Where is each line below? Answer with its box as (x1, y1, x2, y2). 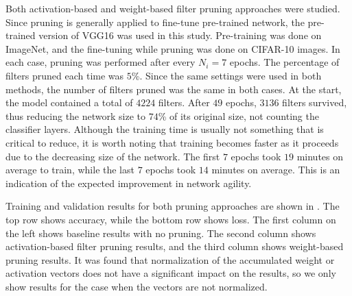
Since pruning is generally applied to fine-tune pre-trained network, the (5, 14, 305, 29)
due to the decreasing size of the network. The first (5, 149, 220, 163)
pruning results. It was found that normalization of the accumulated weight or (5, 252, 335, 267)
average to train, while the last (5, 162, 134, 177)
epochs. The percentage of (229, 55, 340, 69)
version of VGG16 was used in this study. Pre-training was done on (38, 28, 322, 42)
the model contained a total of (5, 95, 133, 110)
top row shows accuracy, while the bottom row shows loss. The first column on (5, 212, 336, 226)
